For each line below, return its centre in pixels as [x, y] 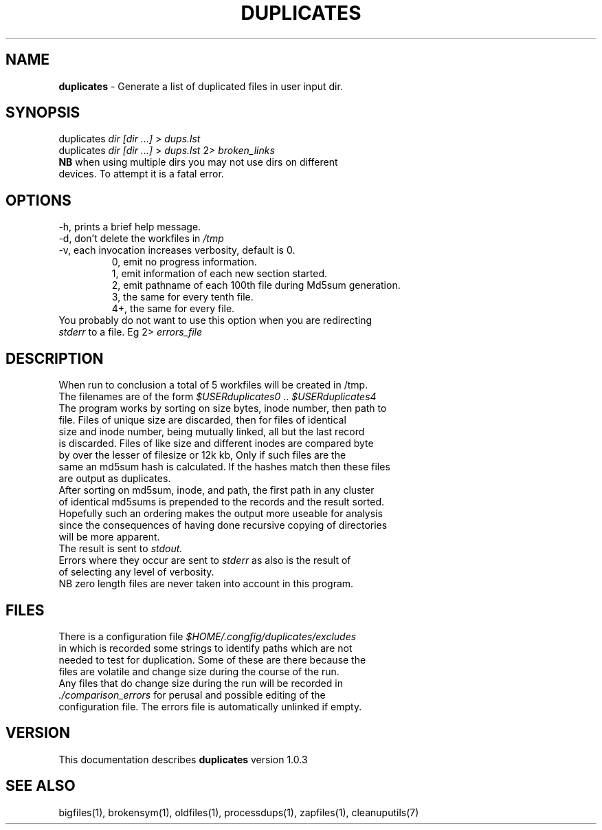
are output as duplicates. [115, 479]
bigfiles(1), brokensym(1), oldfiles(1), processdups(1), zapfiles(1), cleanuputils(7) [239, 812]
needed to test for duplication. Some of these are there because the [212, 659]
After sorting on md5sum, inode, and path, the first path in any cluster [216, 490]
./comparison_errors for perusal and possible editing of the [192, 695]
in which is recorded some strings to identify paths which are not [205, 648]
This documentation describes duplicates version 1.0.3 [183, 759]
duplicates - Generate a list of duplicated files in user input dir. [201, 86]
